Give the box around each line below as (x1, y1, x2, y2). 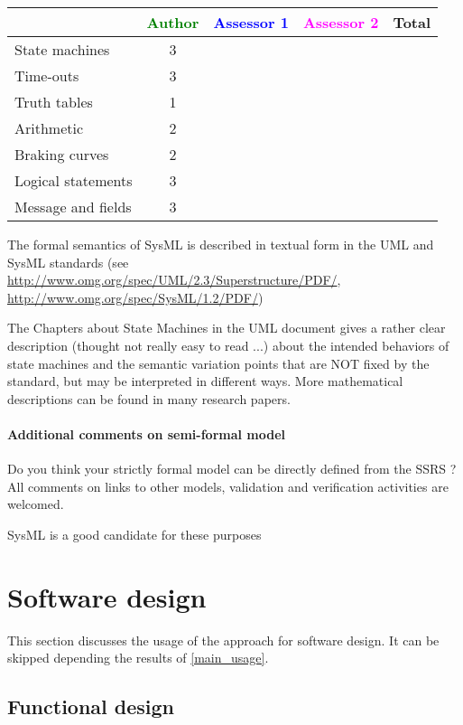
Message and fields (14, 196, 132, 217)
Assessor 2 (302, 12, 379, 33)
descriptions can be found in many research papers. (7, 389, 291, 408)
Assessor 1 (213, 12, 289, 33)
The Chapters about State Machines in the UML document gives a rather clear (7, 318, 446, 337)
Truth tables (14, 91, 93, 112)
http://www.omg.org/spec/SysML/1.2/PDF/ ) (7, 287, 264, 306)
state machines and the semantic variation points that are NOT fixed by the (7, 353, 430, 372)
